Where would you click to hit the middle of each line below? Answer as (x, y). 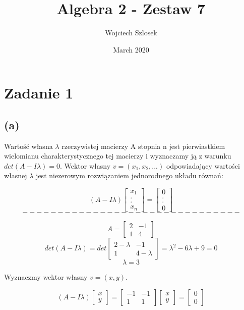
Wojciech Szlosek (131, 33)
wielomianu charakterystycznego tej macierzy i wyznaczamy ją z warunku (118, 156)
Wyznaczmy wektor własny (46, 277)
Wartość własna (28, 146)
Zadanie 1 (39, 93)
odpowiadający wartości (203, 165)
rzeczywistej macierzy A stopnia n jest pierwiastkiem (143, 146)
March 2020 (131, 49)
